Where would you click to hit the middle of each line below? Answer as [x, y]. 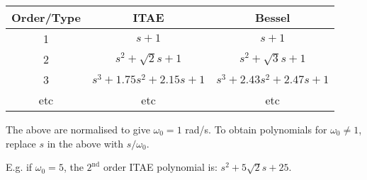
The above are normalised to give [78, 129]
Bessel [272, 17]
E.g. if [19, 167]
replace [21, 143]
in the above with [85, 143]
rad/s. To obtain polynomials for [256, 129]
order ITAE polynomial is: [160, 167]
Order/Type [46, 17]
